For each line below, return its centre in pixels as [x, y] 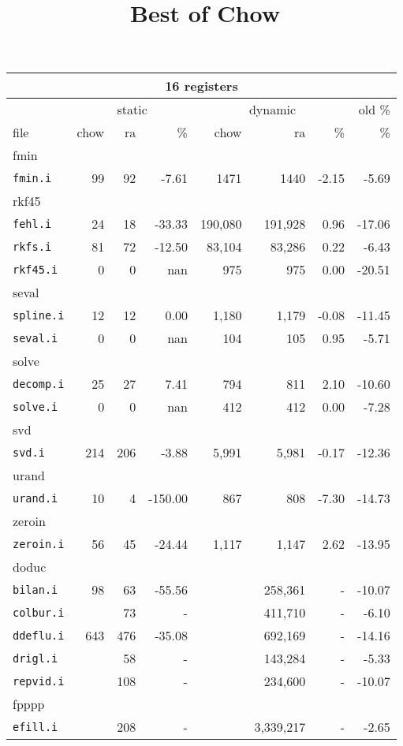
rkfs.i [32, 246]
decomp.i [39, 384]
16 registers [201, 86]
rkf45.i [35, 269]
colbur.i [39, 612]
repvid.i [39, 681]
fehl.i [32, 224]
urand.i [35, 498]
